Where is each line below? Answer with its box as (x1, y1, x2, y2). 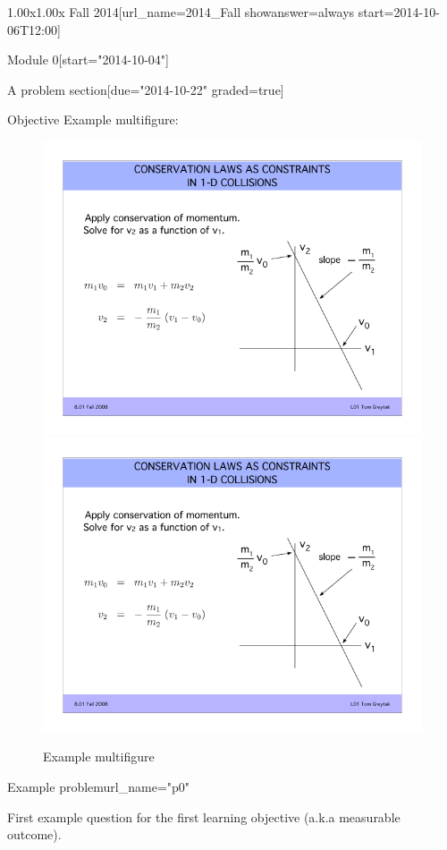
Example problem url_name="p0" (7, 778, 190, 795)
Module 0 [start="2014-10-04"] (7, 50, 169, 69)
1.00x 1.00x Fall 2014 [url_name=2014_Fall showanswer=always (7, 3, 355, 21)
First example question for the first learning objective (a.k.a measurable (7, 807, 401, 826)
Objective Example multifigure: (7, 110, 179, 129)
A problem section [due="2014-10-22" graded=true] (7, 80, 284, 98)
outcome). (7, 825, 62, 844)
